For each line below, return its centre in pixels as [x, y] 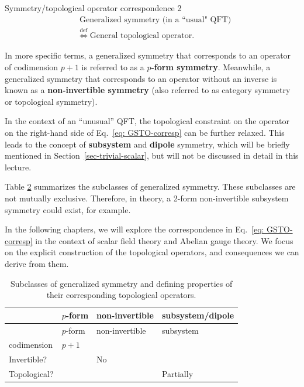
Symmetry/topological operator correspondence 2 [93, 8]
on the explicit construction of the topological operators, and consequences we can [152, 252]
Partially [177, 374]
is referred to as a [113, 67]
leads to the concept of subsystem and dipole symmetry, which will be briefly [147, 144]
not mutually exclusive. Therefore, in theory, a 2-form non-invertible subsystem [147, 198]
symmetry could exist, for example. [68, 209]
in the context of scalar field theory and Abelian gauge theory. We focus [164, 240]
